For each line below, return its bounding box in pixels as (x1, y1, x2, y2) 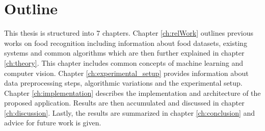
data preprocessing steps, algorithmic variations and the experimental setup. (4, 77, 243, 88)
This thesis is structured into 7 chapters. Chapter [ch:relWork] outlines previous (4, 28, 253, 38)
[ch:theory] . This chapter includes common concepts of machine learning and (4, 57, 243, 68)
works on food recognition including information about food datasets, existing (4, 37, 247, 48)
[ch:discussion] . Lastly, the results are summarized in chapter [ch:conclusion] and (4, 107, 255, 118)
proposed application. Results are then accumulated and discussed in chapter (4, 97, 245, 108)
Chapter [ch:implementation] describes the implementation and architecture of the (4, 87, 261, 98)
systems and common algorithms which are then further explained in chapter (4, 47, 245, 58)
